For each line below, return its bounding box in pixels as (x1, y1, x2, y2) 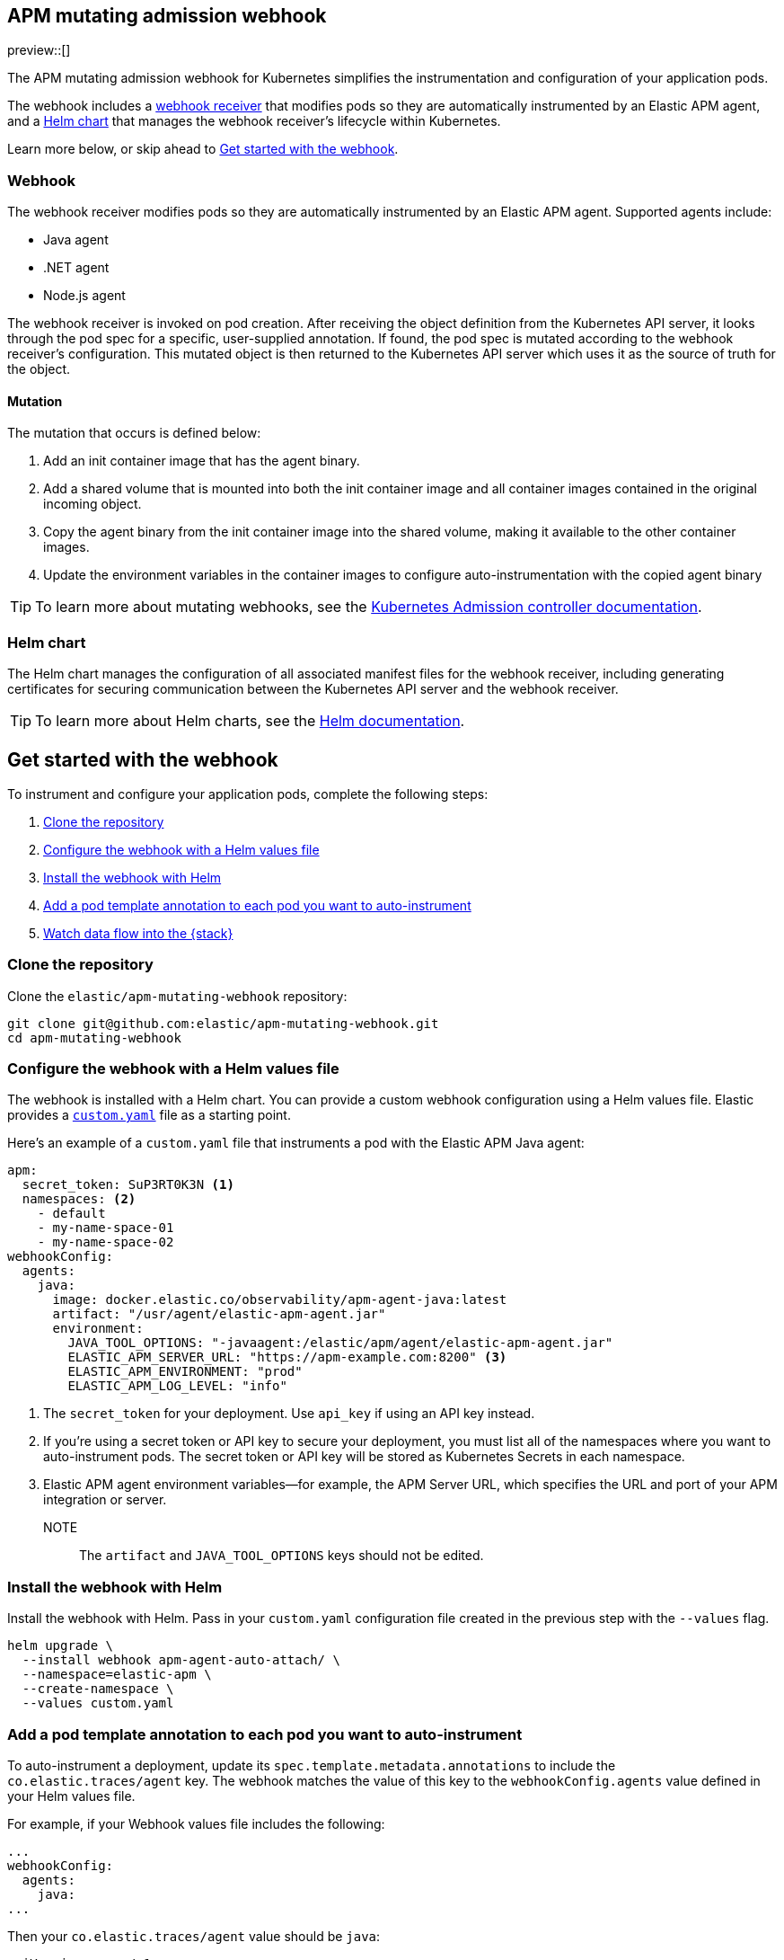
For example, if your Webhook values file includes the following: (7, 1815, 385, 1831)
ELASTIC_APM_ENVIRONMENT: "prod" (67, 1364, 303, 1379)
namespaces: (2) (22, 1192, 137, 1207)
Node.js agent (43, 288, 126, 304)
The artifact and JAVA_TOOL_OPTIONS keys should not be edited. (79, 1548, 484, 1564)
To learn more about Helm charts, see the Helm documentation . (35, 712, 465, 731)
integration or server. (43, 1492, 167, 1508)
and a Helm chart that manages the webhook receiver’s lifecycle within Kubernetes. (7, 113, 501, 129)
